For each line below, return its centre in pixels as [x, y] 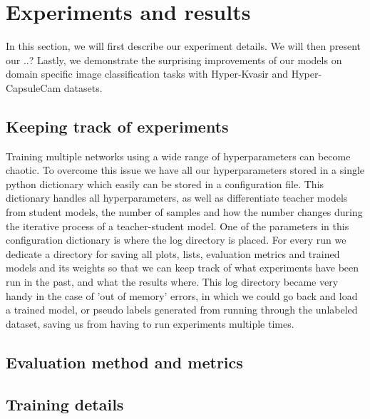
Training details [65, 404]
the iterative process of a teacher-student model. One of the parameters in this [178, 226]
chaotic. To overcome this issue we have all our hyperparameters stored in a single [185, 170]
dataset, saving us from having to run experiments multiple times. [150, 323]
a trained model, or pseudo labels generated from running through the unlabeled [182, 310]
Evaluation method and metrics [124, 362]
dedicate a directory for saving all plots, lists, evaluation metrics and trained [173, 253]
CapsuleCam [34, 87]
